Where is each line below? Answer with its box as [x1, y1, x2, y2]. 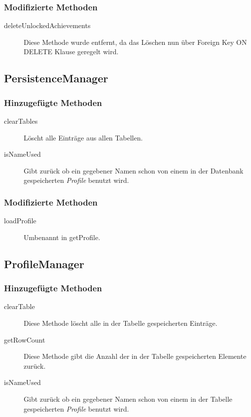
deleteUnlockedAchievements [4, 20, 91, 31]
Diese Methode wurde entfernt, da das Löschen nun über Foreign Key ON [24, 36, 247, 47]
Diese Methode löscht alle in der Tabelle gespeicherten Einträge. [24, 317, 217, 328]
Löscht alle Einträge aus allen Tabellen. [24, 132, 143, 142]
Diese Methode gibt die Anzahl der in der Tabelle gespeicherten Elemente [24, 351, 247, 361]
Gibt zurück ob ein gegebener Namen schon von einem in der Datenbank [24, 165, 244, 175]
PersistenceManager [4, 70, 108, 86]
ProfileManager [4, 256, 84, 271]
